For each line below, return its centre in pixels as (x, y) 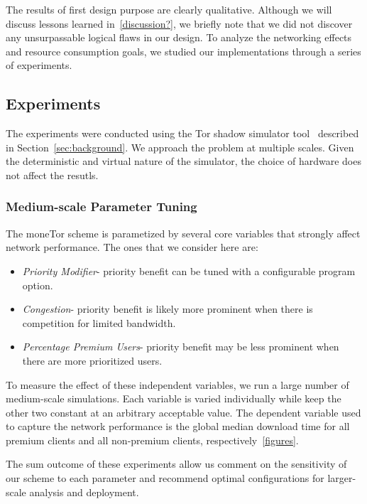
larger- (342, 478)
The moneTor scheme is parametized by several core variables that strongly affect (183, 233)
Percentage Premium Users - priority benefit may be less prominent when (181, 347)
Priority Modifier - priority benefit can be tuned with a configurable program (189, 270)
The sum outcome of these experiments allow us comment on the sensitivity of (176, 464)
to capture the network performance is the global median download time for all (178, 426)
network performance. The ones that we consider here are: (132, 247)
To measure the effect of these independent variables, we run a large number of (177, 384)
